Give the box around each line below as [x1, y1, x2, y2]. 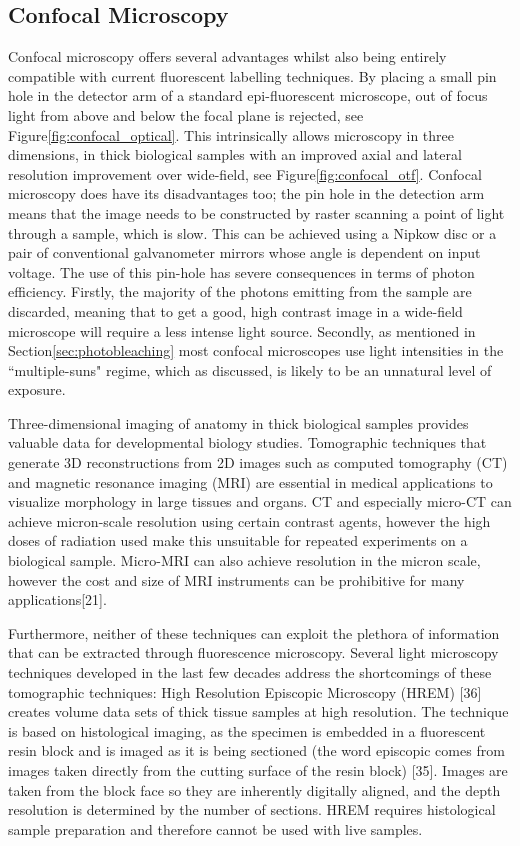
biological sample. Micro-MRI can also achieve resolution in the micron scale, [8, 550, 481, 571]
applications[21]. [8, 589, 107, 610]
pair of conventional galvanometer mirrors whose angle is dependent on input [8, 242, 481, 263]
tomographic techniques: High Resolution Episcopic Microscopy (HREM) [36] [8, 681, 482, 702]
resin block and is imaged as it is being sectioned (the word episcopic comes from [8, 740, 505, 761]
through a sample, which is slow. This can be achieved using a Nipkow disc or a [8, 222, 497, 243]
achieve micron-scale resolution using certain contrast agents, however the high [8, 510, 491, 531]
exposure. [8, 379, 66, 400]
